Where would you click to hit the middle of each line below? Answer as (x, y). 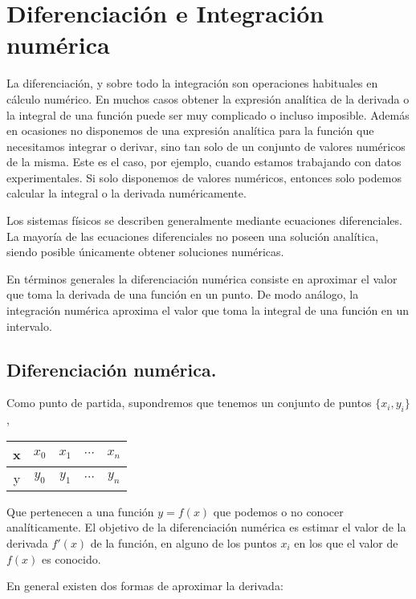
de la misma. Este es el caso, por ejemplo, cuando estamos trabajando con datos (204, 162)
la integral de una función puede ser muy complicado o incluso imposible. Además (208, 114)
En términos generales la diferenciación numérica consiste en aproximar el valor (202, 278)
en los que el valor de (346, 543)
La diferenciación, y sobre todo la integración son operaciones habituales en (192, 83)
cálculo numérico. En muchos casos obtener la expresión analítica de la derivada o (208, 98)
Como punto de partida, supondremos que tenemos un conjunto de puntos (189, 403)
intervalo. (29, 326)
